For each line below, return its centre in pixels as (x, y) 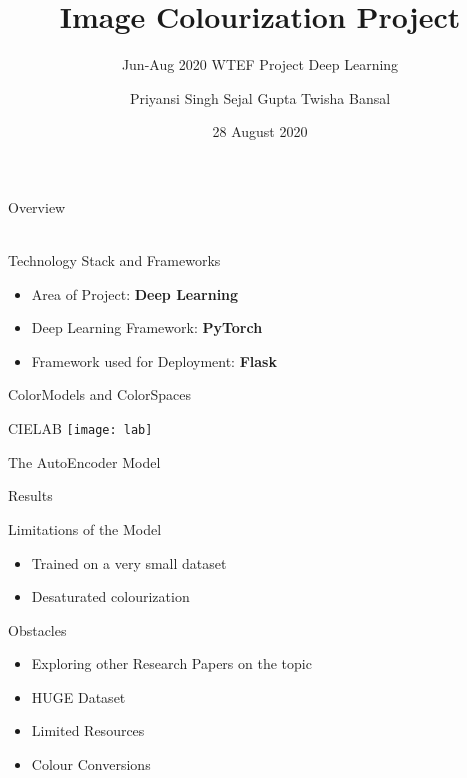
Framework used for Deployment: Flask (154, 360)
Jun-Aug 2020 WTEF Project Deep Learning (260, 64)
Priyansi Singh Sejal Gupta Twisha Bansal (260, 97)
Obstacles (37, 629)
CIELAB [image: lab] (80, 428)
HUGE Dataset (78, 696)
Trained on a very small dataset (129, 562)
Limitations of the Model (85, 528)
